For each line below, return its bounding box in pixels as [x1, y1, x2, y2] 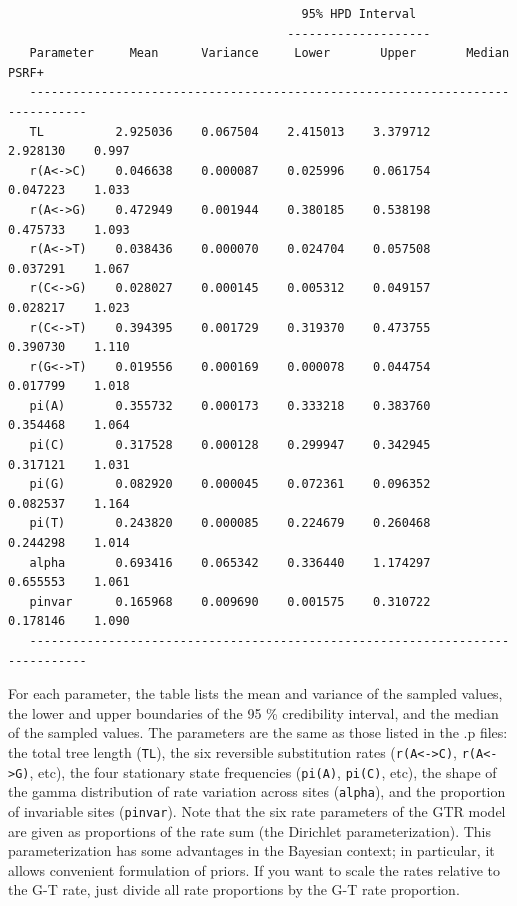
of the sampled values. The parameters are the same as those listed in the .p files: [8, 722, 508, 743]
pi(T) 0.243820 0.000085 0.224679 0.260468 [29, 516, 431, 531]
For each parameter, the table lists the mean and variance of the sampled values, [8, 683, 503, 704]
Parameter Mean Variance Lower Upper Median [29, 46, 510, 61]
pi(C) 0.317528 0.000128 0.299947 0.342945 [29, 438, 431, 453]
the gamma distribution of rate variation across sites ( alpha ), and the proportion [8, 781, 506, 802]
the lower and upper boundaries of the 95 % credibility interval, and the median [8, 702, 499, 723]
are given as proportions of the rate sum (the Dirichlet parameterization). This [8, 820, 491, 841]
